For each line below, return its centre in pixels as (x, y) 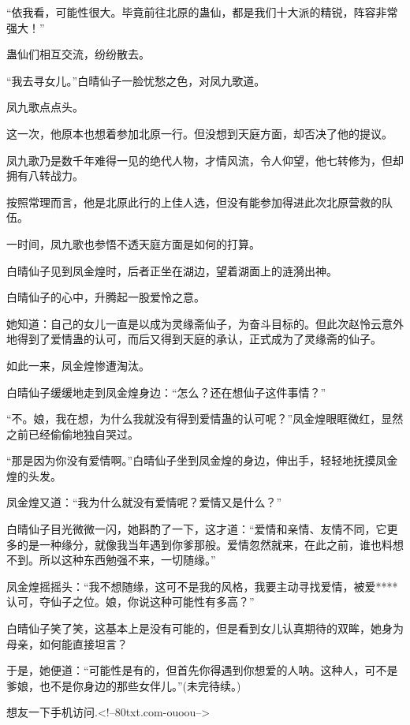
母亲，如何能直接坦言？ (67, 643)
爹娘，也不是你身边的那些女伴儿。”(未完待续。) (124, 685)
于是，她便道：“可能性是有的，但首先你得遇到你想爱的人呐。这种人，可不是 (202, 670)
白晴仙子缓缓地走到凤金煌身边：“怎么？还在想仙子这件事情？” (166, 392)
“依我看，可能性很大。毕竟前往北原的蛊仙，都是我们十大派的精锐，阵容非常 (202, 12)
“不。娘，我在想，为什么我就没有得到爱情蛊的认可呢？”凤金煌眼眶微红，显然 (205, 419)
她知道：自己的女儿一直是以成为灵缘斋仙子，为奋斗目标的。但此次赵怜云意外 (205, 323)
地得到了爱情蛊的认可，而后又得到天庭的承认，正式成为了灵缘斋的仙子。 (194, 339)
